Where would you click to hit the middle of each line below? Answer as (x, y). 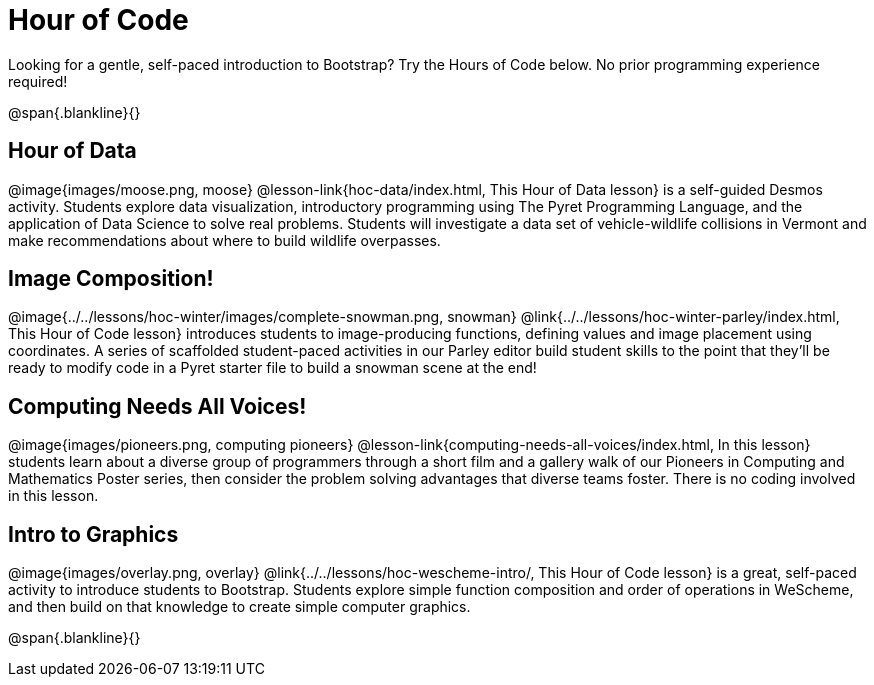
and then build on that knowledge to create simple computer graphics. (239, 607)
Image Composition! (111, 279)
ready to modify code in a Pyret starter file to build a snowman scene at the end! (272, 368)
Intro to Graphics (93, 534)
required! (38, 81)
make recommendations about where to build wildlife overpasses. (224, 240)
